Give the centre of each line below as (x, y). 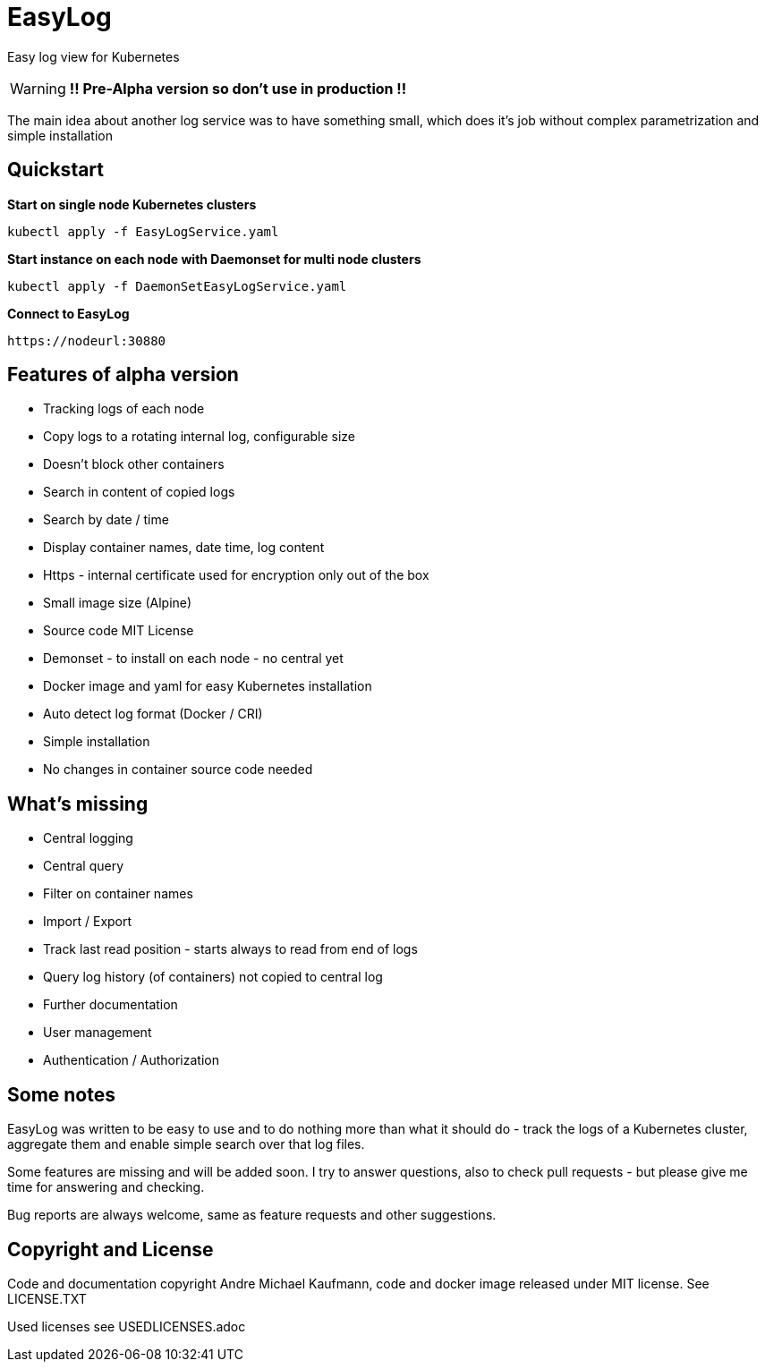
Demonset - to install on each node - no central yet (193, 659)
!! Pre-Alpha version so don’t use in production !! (238, 88)
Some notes (61, 1094)
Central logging (88, 838)
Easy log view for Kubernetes (93, 56)
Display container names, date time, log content (184, 548)
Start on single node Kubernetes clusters (132, 204)
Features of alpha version (123, 375)
